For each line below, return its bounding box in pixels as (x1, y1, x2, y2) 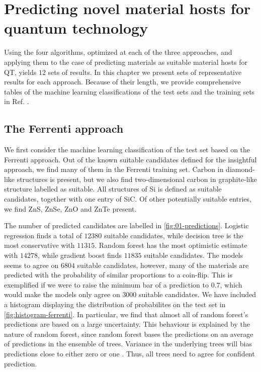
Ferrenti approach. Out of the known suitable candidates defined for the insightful (4, 154, 257, 164)
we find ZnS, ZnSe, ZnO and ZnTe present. (4, 203, 137, 214)
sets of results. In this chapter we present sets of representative (48, 66, 242, 77)
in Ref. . (4, 96, 29, 107)
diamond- (226, 164, 255, 174)
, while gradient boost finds (37, 250, 122, 260)
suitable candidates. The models (144, 250, 243, 260)
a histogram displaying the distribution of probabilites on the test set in (4, 299, 226, 309)
